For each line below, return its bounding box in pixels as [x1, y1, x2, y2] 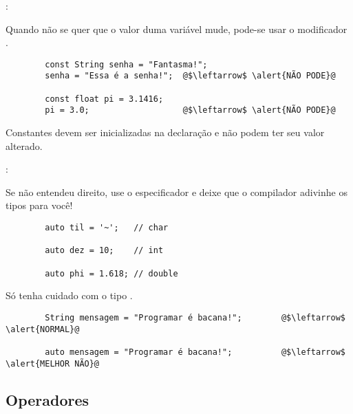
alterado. [6, 138, 43, 153]
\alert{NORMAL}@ [6, 324, 80, 334]
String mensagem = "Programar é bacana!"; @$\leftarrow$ [45, 312, 345, 323]
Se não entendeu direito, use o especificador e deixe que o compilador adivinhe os [6, 184, 347, 199]
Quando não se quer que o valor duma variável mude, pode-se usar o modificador [6, 21, 347, 36]
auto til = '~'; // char [45, 223, 169, 233]
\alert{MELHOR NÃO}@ [6, 358, 100, 369]
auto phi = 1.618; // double [45, 268, 178, 279]
